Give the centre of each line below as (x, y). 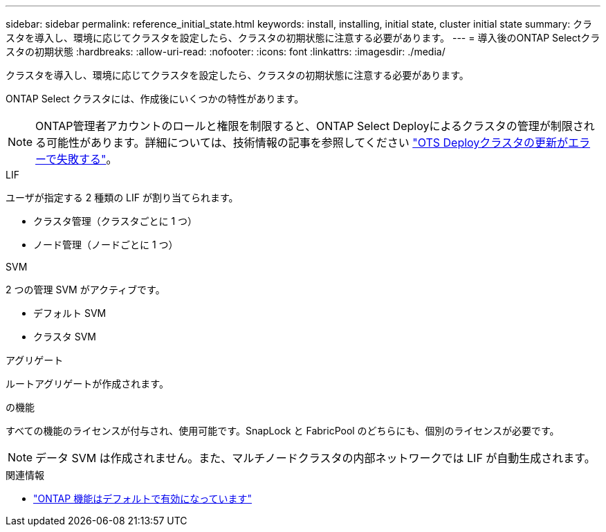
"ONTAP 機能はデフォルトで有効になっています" (143, 498)
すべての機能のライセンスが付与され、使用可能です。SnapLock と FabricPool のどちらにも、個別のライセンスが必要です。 (283, 431)
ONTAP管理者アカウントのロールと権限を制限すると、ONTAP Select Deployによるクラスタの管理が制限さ (310, 126)
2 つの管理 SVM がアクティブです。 (85, 290)
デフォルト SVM (70, 313)
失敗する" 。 (87, 159)
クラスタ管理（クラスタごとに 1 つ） (116, 221)
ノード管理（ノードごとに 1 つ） (106, 245)
